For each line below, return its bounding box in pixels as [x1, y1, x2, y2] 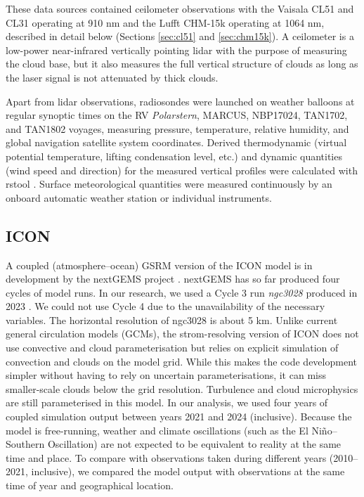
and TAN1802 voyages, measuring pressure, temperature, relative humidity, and [6, 121, 349, 136]
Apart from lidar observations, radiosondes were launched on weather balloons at [6, 93, 355, 108]
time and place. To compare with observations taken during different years [6, 450, 327, 465]
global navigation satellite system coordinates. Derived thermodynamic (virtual [6, 135, 347, 150]
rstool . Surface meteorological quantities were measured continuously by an [6, 176, 332, 191]
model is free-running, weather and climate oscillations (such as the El [6, 422, 308, 437]
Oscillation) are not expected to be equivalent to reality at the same [47, 437, 342, 451]
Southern [6, 437, 45, 451]
